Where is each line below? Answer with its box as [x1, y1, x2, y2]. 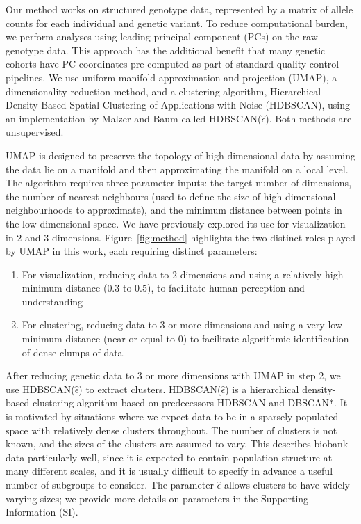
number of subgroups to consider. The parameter [6, 477, 214, 491]
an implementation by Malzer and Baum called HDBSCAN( [6, 111, 262, 125]
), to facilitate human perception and [146, 280, 305, 295]
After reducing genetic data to [6, 368, 135, 383]
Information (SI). [6, 505, 78, 519]
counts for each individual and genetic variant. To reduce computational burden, [6, 15, 349, 30]
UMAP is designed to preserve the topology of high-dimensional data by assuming [6, 148, 355, 162]
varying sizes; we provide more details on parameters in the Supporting [6, 491, 309, 505]
